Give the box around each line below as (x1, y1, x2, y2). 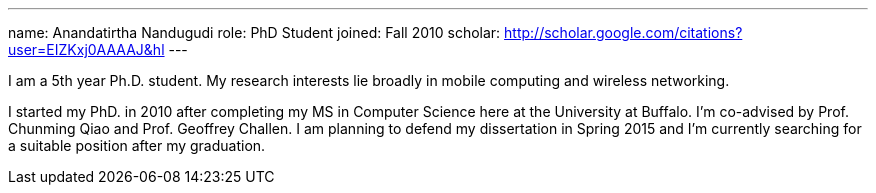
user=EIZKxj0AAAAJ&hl (8, 41, 165, 58)
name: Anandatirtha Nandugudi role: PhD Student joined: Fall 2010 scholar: (8, 24, 501, 41)
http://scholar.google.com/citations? (504, 24, 743, 41)
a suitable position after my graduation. (8, 137, 266, 154)
